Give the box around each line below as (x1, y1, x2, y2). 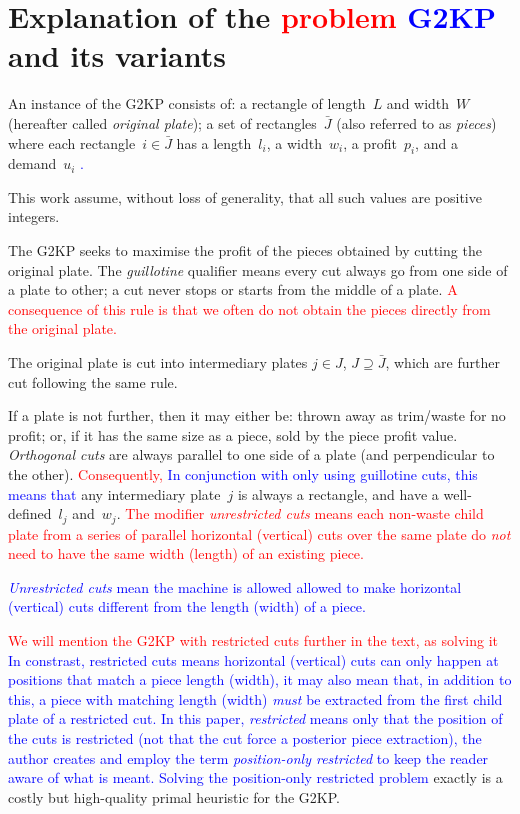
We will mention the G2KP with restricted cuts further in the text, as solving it (8, 630, 498, 651)
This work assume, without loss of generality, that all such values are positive (8, 186, 482, 207)
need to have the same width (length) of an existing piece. (8, 543, 364, 564)
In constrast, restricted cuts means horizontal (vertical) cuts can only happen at (8, 649, 499, 670)
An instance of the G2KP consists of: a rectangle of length (8, 93, 366, 114)
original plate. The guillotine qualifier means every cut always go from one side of (8, 259, 508, 280)
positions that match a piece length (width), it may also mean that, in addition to (8, 669, 512, 690)
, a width (266, 132, 322, 153)
